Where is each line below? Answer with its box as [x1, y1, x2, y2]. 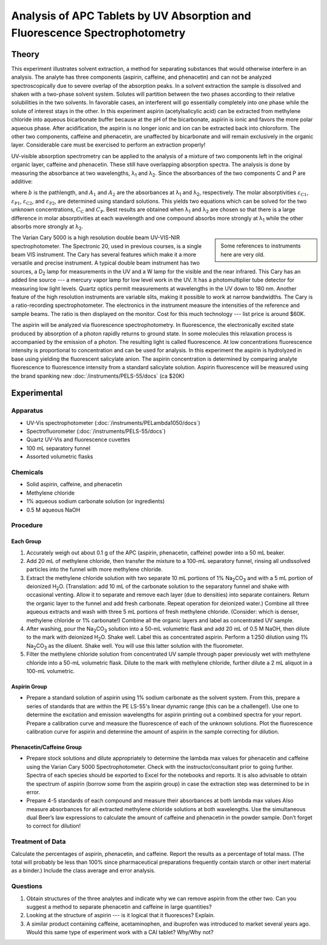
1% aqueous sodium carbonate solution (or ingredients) [26, 498, 165, 505]
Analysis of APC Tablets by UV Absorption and [11, 9, 251, 22]
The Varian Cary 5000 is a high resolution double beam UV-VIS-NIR [11, 234, 180, 242]
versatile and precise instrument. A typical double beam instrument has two [11, 259, 200, 266]
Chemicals [11, 468, 44, 476]
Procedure [11, 521, 43, 530]
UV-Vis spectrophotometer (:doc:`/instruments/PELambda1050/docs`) [26, 419, 200, 426]
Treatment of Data [11, 837, 66, 846]
